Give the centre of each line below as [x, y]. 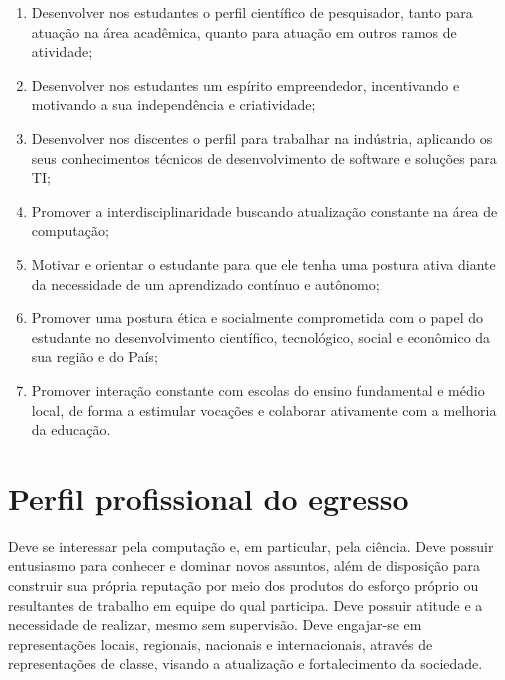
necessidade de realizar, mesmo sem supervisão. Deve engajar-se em [215, 624]
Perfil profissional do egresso [208, 497]
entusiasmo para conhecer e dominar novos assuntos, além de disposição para [244, 565]
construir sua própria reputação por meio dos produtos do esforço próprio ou [243, 585]
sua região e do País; [94, 356]
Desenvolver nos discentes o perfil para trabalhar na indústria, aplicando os [262, 137]
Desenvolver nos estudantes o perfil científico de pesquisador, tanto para [252, 12]
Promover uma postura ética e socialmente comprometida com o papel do [257, 317]
